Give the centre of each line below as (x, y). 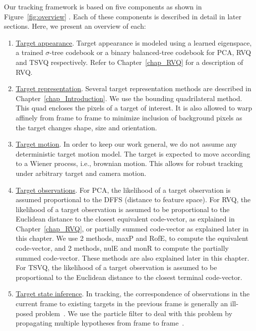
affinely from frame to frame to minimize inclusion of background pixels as (129, 117)
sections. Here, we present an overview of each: (75, 26)
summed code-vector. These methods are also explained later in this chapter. (132, 257)
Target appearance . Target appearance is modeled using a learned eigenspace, (134, 42)
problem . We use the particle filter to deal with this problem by (134, 313)
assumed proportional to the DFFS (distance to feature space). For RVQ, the (133, 199)
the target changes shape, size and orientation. (86, 127)
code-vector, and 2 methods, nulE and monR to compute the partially (122, 248)
